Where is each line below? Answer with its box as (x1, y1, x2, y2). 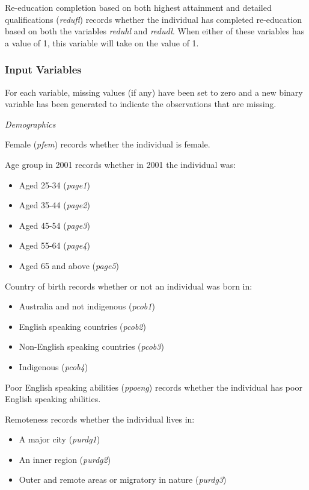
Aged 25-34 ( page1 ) (19, 178, 90, 191)
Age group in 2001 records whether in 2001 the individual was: (5, 158, 236, 170)
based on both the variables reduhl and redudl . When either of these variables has (5, 25, 305, 37)
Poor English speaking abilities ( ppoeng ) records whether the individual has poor (5, 380, 302, 393)
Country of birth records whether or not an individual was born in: (5, 279, 252, 292)
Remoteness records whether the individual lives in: (5, 412, 195, 425)
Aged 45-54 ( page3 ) (19, 219, 90, 231)
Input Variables (5, 62, 82, 77)
